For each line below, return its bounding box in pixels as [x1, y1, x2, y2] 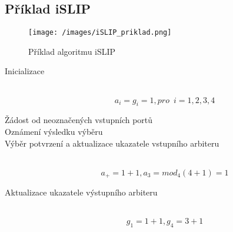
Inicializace [5, 65, 45, 77]
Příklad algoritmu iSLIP [28, 45, 116, 57]
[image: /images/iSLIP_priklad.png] [28, 28, 172, 37]
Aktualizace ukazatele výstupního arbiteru [5, 186, 158, 198]
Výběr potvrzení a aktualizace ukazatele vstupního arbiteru [5, 137, 219, 149]
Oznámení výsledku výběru [5, 125, 103, 138]
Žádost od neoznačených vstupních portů [5, 114, 153, 126]
